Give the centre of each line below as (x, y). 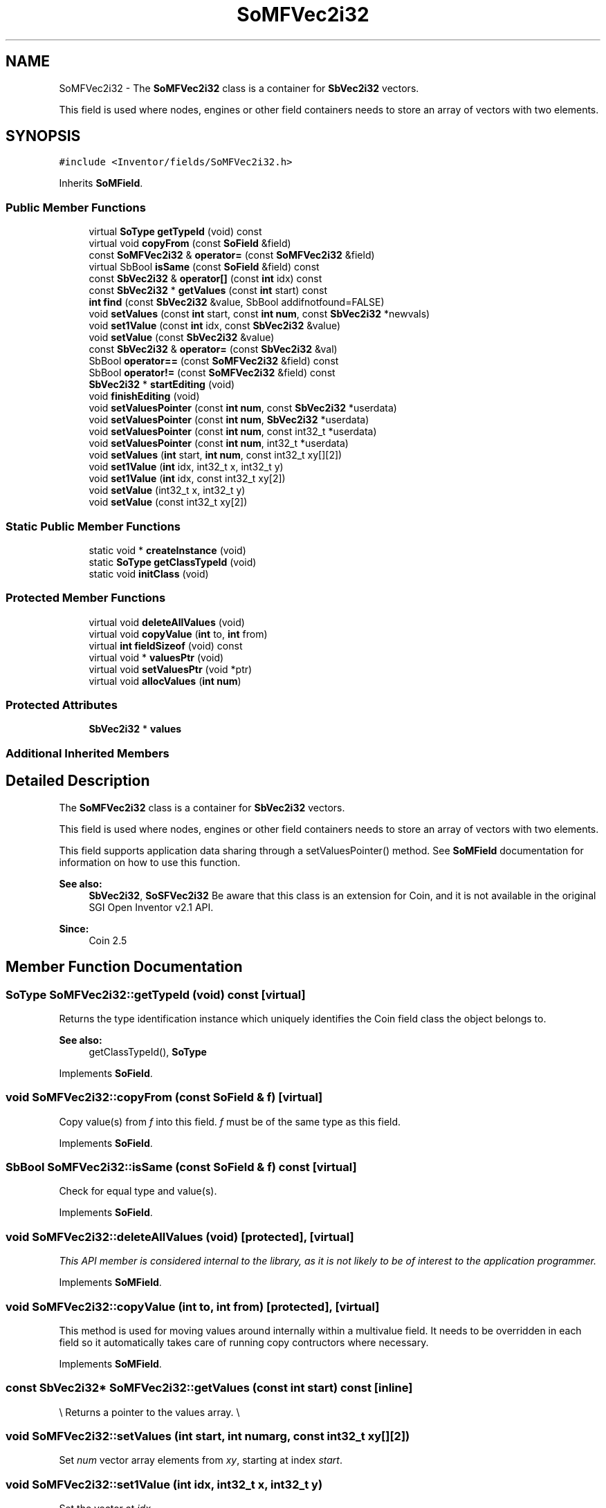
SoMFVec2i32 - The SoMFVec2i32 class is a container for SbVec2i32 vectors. (239, 88)
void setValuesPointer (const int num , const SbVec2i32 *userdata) (243, 408)
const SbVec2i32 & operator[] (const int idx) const (205, 279)
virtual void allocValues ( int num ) (165, 681)
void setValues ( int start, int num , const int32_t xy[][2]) (215, 455)
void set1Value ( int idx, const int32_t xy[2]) (187, 479)
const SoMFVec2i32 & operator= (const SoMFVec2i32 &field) (232, 255)
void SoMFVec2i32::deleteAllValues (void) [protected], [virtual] (180, 1236)
